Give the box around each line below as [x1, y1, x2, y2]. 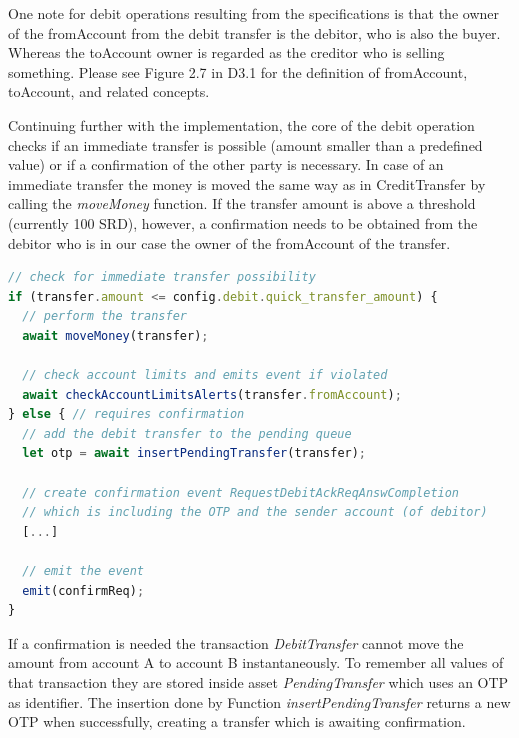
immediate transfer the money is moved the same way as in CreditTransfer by [8, 173, 486, 194]
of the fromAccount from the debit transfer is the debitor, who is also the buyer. [8, 22, 501, 43]
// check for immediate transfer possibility [8, 270, 316, 285]
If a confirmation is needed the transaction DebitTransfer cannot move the [8, 632, 464, 653]
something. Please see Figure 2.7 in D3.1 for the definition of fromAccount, [8, 61, 468, 82]
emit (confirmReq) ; [22, 583, 145, 598]
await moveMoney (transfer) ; [22, 328, 209, 343]
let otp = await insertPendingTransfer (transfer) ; [22, 446, 367, 461]
